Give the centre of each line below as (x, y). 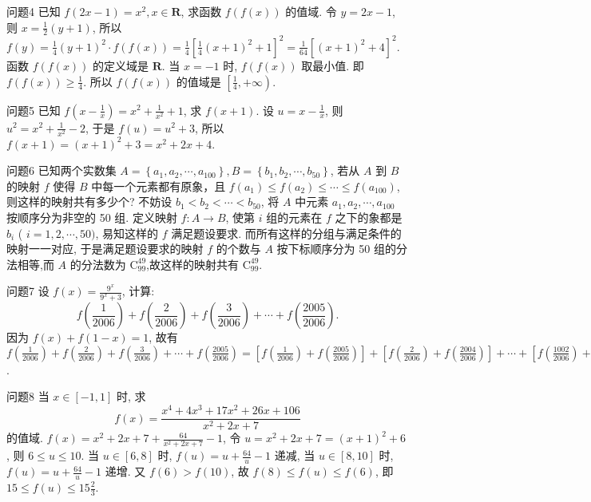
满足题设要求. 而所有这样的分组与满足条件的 (286, 233)
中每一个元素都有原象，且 (159, 186)
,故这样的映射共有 (192, 264)
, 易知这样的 (127, 233)
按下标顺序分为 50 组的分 (342, 249)
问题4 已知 (34, 11)
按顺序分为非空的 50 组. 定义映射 (92, 217)
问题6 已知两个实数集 (61, 170)
